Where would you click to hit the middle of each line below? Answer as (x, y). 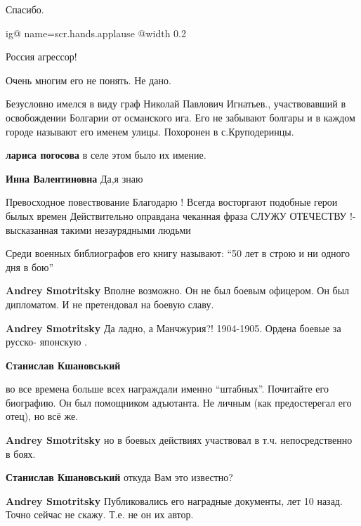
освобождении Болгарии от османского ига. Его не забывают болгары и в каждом (180, 117)
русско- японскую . (46, 342)
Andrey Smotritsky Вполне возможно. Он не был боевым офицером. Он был (178, 290)
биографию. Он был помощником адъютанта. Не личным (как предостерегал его (179, 402)
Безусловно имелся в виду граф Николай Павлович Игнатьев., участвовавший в (176, 104)
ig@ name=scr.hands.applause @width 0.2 (96, 33)
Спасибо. (25, 9)
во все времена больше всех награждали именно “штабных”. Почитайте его (167, 389)
